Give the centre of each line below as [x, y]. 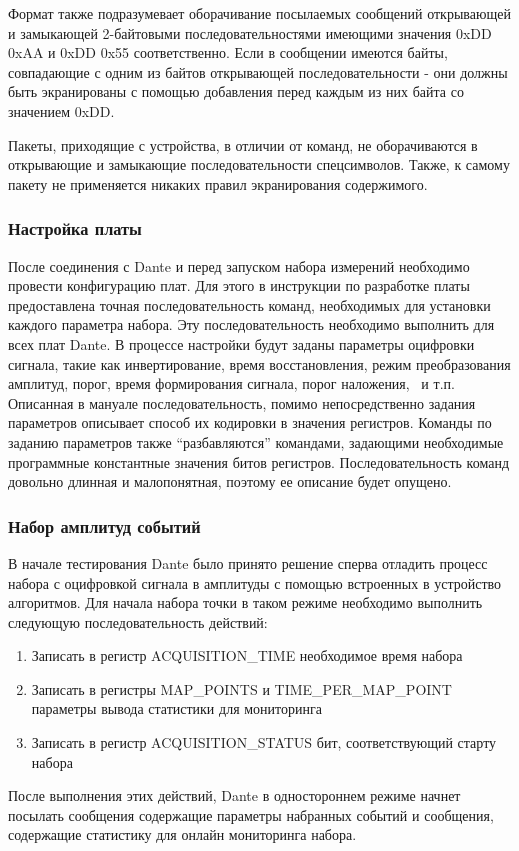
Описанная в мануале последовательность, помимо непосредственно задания [242, 402]
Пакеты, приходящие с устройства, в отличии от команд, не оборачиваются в [243, 144]
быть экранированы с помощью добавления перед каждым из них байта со [236, 91]
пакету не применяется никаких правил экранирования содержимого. [218, 183]
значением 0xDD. [61, 110]
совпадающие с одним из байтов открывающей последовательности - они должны [258, 71]
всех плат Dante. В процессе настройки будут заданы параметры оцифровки [241, 343]
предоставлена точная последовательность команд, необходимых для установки [249, 304]
